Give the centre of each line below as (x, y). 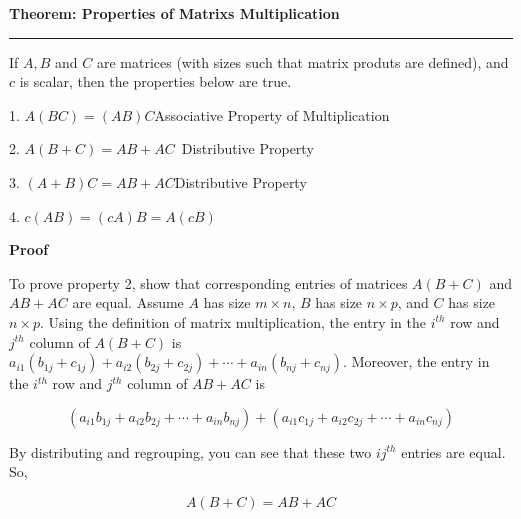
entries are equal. (453, 451)
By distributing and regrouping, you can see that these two (190, 451)
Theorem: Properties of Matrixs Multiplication (174, 13)
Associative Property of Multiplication (272, 114)
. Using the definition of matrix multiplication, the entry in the (233, 321)
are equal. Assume (128, 302)
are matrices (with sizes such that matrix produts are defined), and (302, 61)
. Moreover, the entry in (416, 361)
